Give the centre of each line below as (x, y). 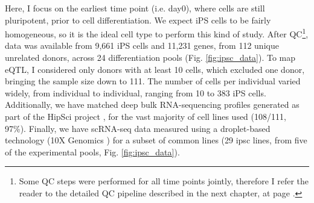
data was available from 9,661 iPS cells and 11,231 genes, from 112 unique (142, 45)
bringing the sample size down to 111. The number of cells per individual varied (153, 81)
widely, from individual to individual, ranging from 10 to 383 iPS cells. (136, 92)
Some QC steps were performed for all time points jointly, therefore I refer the (164, 181)
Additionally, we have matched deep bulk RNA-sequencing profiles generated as (152, 105)
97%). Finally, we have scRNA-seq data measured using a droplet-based (138, 128)
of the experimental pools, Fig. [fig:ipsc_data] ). (92, 151)
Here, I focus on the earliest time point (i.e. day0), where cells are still (135, 8)
